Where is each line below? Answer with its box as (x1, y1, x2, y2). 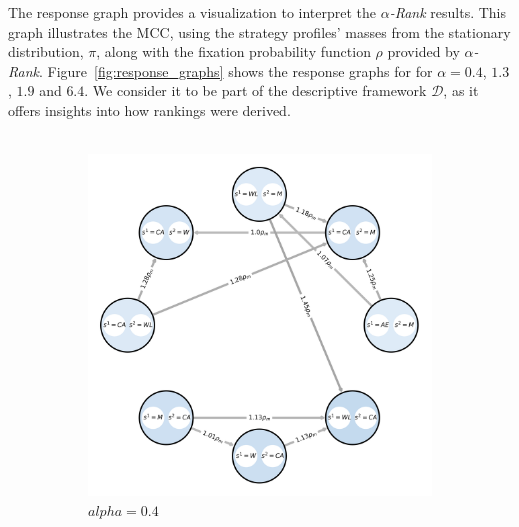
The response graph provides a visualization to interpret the (8, 2, 377, 22)
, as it (443, 80, 479, 101)
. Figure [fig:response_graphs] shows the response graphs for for (38, 60, 433, 81)
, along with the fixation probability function (96, 41, 371, 62)
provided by (387, 41, 460, 62)
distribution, (8, 41, 84, 62)
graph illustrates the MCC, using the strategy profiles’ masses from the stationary (8, 21, 511, 42)
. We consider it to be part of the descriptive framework (84, 80, 427, 101)
